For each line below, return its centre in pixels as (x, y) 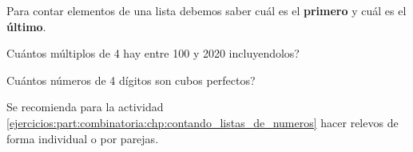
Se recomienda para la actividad (85, 107)
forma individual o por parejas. (83, 138)
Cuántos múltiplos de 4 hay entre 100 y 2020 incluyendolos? (153, 53)
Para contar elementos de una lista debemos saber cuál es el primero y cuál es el (206, 10)
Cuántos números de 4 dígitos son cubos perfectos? (131, 80)
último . (26, 26)
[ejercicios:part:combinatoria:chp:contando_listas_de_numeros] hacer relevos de (203, 122)
